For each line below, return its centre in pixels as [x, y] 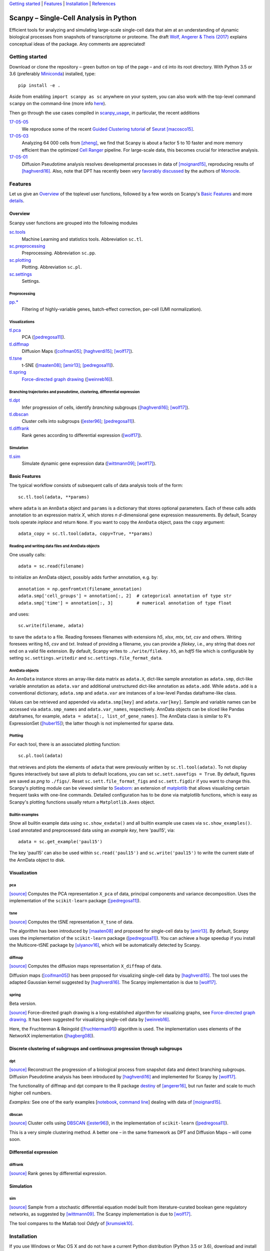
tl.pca [15, 330]
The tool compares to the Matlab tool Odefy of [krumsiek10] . [71, 1223]
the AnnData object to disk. [37, 860]
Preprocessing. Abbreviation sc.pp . [59, 253]
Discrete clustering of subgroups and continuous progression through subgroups [96, 1049]
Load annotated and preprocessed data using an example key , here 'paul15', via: [92, 830]
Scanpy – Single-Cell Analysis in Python [73, 18]
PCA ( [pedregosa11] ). [43, 337]
